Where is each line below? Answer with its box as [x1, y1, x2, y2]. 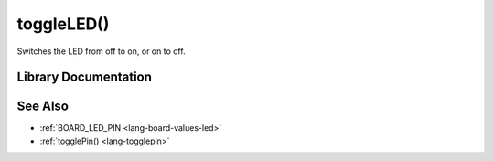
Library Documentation [16, 70, 153, 85]
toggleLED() [16, 14, 110, 34]
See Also [16, 99, 69, 114]
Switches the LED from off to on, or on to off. [16, 46, 187, 57]
